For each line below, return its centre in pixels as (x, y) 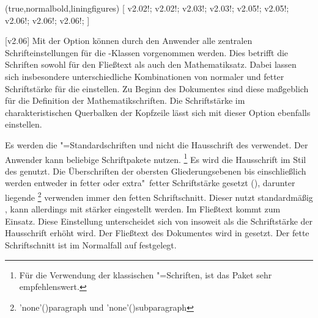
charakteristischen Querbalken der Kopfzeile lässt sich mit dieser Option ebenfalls (158, 112)
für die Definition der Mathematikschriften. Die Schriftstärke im (125, 100)
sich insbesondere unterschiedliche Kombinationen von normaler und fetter (145, 76)
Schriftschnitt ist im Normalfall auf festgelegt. (91, 245)
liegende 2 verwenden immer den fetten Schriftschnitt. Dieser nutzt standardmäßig (159, 196)
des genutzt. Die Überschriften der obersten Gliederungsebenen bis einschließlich (156, 171)
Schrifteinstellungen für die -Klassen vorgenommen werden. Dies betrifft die (147, 52)
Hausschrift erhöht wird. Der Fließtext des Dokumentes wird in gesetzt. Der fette (157, 233)
